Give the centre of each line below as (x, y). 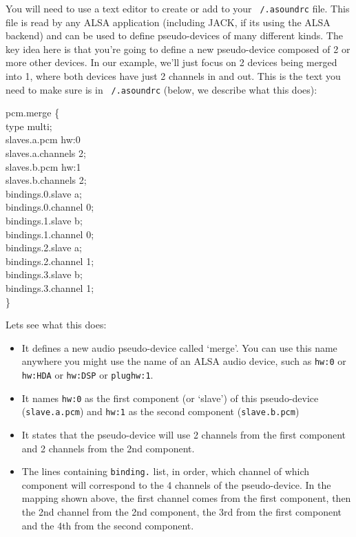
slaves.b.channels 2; (46, 180)
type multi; (29, 126)
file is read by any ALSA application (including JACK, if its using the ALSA (168, 22)
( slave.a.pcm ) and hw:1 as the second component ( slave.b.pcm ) (160, 411)
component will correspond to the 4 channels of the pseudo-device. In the (176, 484)
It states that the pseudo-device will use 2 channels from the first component (184, 434)
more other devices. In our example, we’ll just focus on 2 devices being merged (171, 62)
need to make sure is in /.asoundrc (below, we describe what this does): (161, 89)
